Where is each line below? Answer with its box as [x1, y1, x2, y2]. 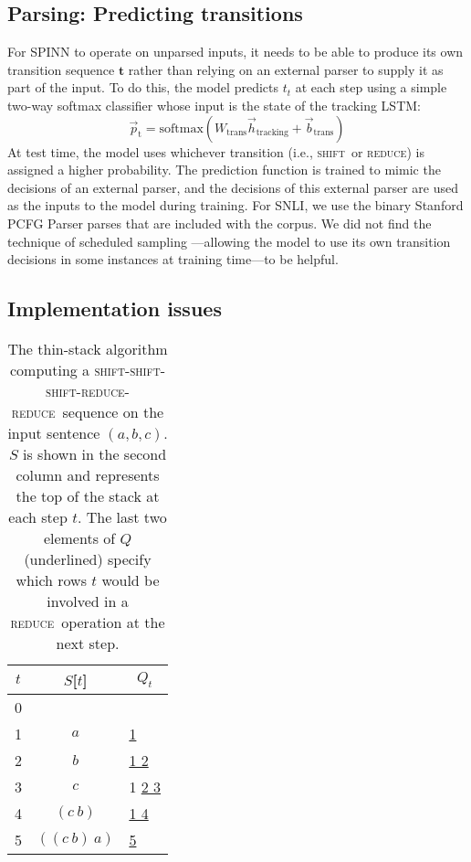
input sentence [7, 421, 100, 443]
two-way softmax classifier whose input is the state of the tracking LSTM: [7, 95, 421, 114]
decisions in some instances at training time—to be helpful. [7, 250, 339, 269]
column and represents [16, 463, 160, 485]
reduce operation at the [10, 611, 165, 633]
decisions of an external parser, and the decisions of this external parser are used [7, 177, 458, 197]
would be [101, 569, 160, 591]
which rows [16, 569, 87, 591]
